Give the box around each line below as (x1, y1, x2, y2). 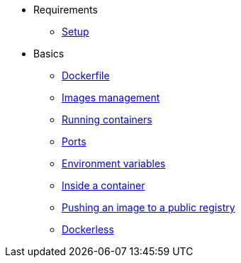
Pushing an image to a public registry (62, 201, 235, 213)
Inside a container (62, 179, 145, 191)
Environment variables (62, 157, 166, 169)
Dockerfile (62, 69, 110, 82)
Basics (33, 47, 65, 60)
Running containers (62, 113, 152, 125)
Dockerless (62, 223, 114, 235)
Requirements (33, 4, 98, 16)
